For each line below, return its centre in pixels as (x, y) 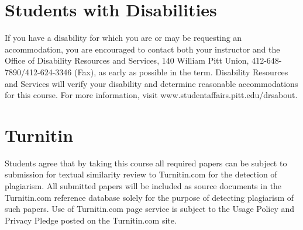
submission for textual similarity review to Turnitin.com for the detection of (141, 174)
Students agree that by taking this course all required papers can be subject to (146, 163)
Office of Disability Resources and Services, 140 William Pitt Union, (127, 60)
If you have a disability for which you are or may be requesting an (123, 38)
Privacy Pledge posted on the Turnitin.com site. (91, 220)
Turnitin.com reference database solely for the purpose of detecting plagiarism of (149, 197)
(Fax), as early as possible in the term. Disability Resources (181, 72)
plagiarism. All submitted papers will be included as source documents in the (143, 186)
